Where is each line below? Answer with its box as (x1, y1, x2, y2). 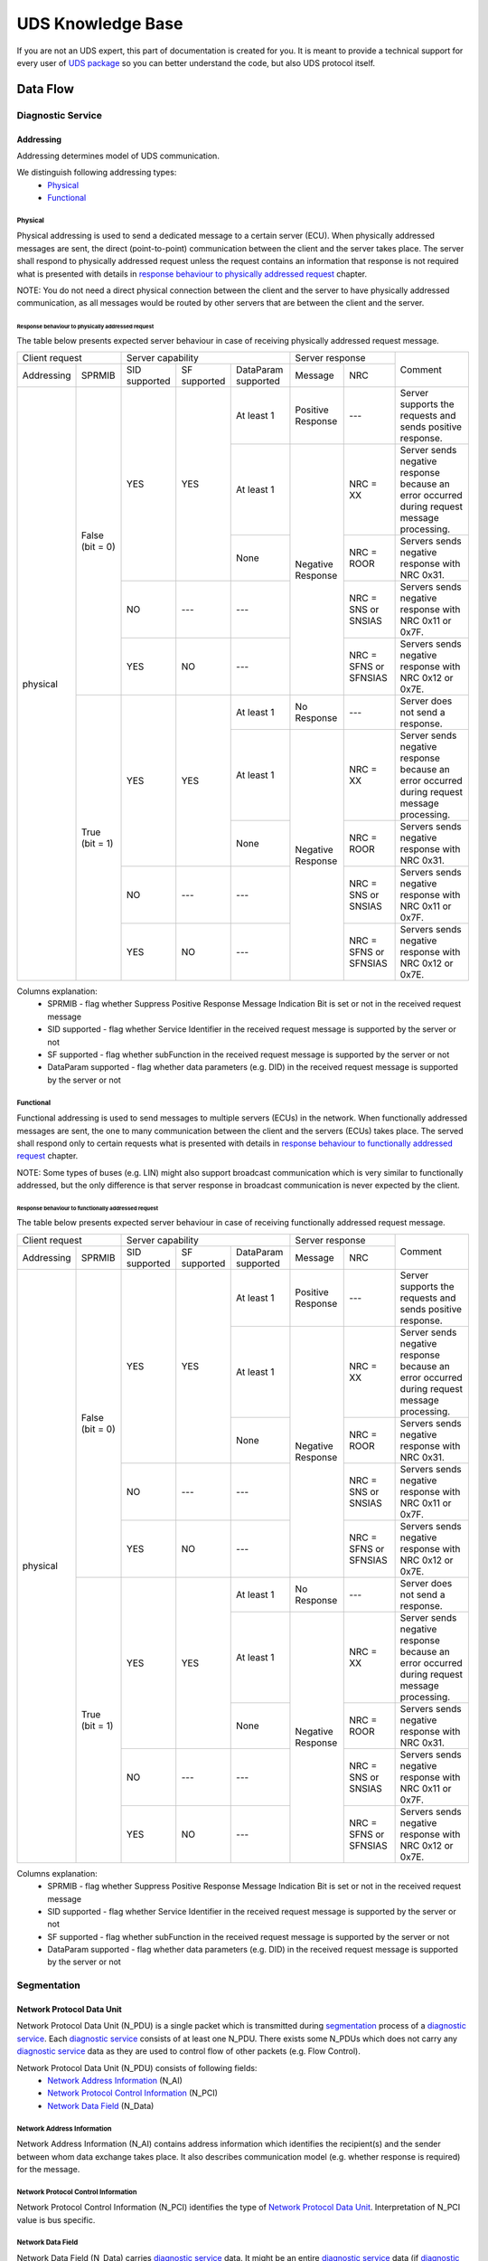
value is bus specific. (16, 2214, 96, 2225)
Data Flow (16, 81, 74, 97)
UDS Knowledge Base (16, 14, 183, 33)
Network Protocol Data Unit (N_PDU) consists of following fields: (16, 2062, 258, 2073)
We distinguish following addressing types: (16, 167, 177, 178)
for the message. (16, 2163, 80, 2174)
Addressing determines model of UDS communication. (16, 150, 221, 161)
